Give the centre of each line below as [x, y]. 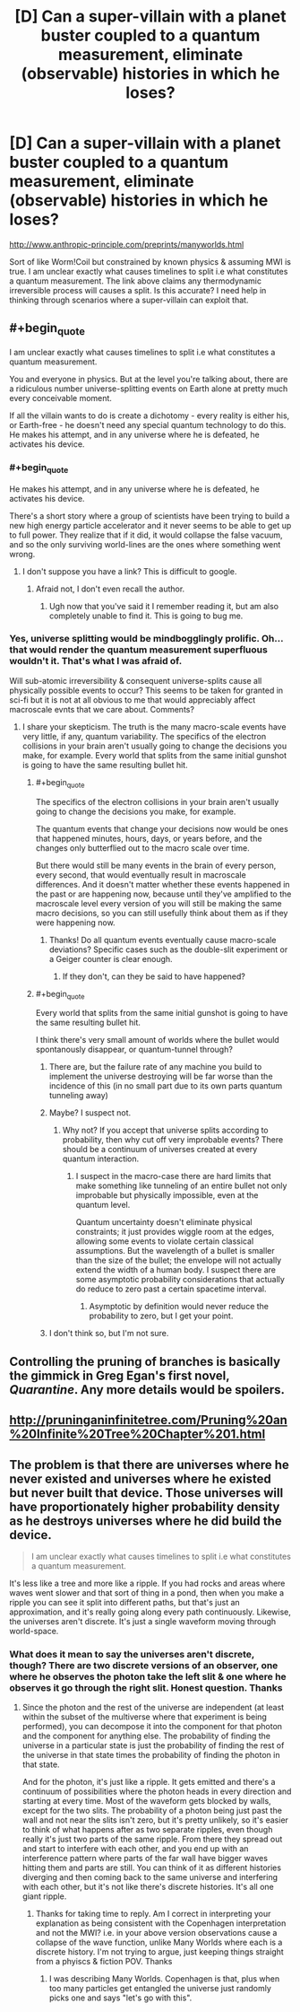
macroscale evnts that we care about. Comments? [102, 709]
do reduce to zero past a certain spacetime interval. [171, 1289]
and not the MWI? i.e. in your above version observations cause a [156, 1933]
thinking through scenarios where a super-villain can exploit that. [129, 300]
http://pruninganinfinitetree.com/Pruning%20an [149, 1420]
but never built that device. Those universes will [146, 1493]
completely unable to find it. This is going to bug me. [146, 616]
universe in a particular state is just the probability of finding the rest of [153, 1745]
